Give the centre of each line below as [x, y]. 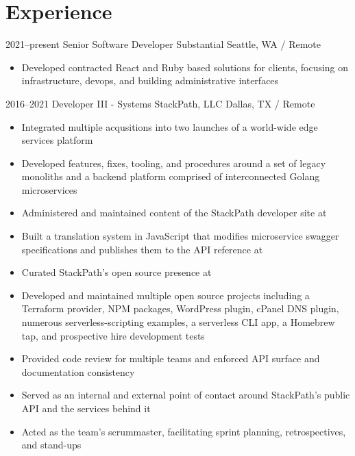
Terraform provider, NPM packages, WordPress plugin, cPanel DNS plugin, [180, 308]
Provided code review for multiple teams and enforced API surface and [171, 358]
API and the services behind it [86, 408]
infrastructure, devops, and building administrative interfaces [150, 80]
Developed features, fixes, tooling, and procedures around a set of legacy [174, 163]
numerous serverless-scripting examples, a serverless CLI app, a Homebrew [178, 322]
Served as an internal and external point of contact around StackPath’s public [186, 395]
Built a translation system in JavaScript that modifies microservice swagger [180, 236]
